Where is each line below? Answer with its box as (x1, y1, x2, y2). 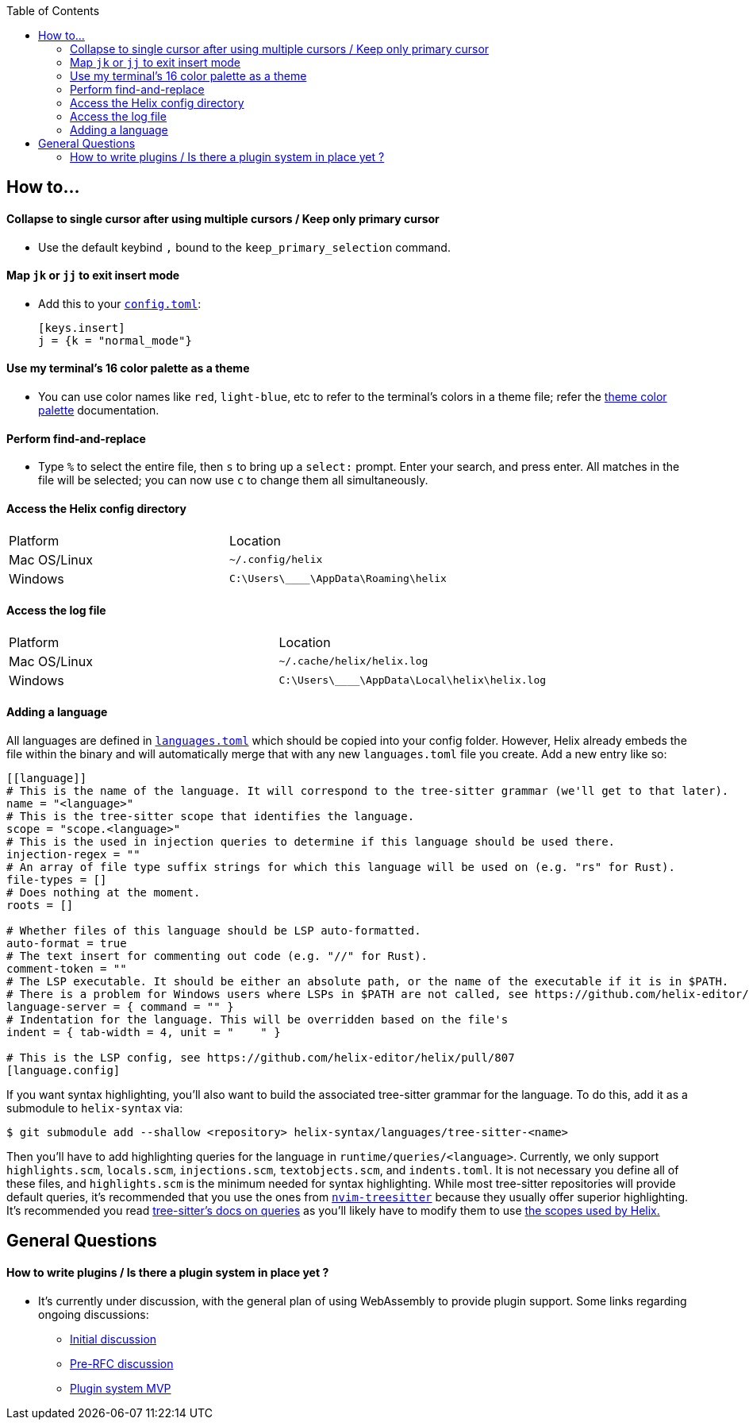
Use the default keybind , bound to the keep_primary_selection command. (38, 240, 451, 254)
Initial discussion (70, 1332, 157, 1346)
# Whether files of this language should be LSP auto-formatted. (6, 923, 421, 937)
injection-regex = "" (6, 847, 140, 861)
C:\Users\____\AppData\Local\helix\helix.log (278, 674, 547, 687)
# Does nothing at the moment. (6, 885, 201, 899)
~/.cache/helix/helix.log (278, 655, 428, 668)
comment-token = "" (6, 962, 127, 975)
